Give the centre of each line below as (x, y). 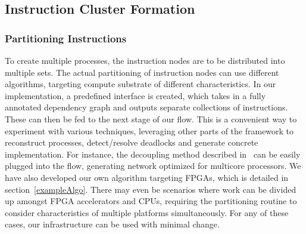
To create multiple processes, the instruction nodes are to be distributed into (145, 60)
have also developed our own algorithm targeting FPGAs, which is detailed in (147, 177)
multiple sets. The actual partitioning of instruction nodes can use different (142, 72)
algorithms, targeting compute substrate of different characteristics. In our (140, 84)
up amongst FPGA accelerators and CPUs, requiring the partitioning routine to (151, 201)
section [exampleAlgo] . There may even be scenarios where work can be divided (151, 189)
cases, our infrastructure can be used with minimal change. (112, 224)
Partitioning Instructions (66, 38)
